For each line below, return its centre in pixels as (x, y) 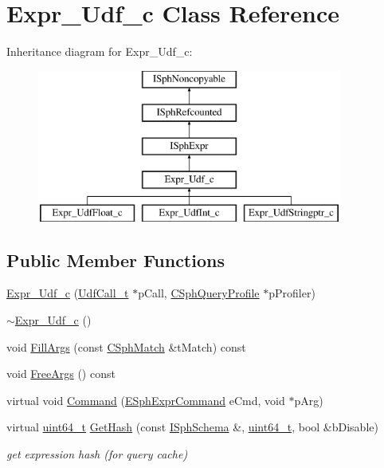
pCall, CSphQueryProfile (199, 293)
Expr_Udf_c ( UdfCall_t (68, 293)
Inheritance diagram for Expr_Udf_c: (100, 51)
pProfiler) (292, 293)
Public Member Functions (116, 260)
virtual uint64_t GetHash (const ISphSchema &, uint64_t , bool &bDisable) (192, 427)
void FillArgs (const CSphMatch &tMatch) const (126, 346)
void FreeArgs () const (61, 374)
